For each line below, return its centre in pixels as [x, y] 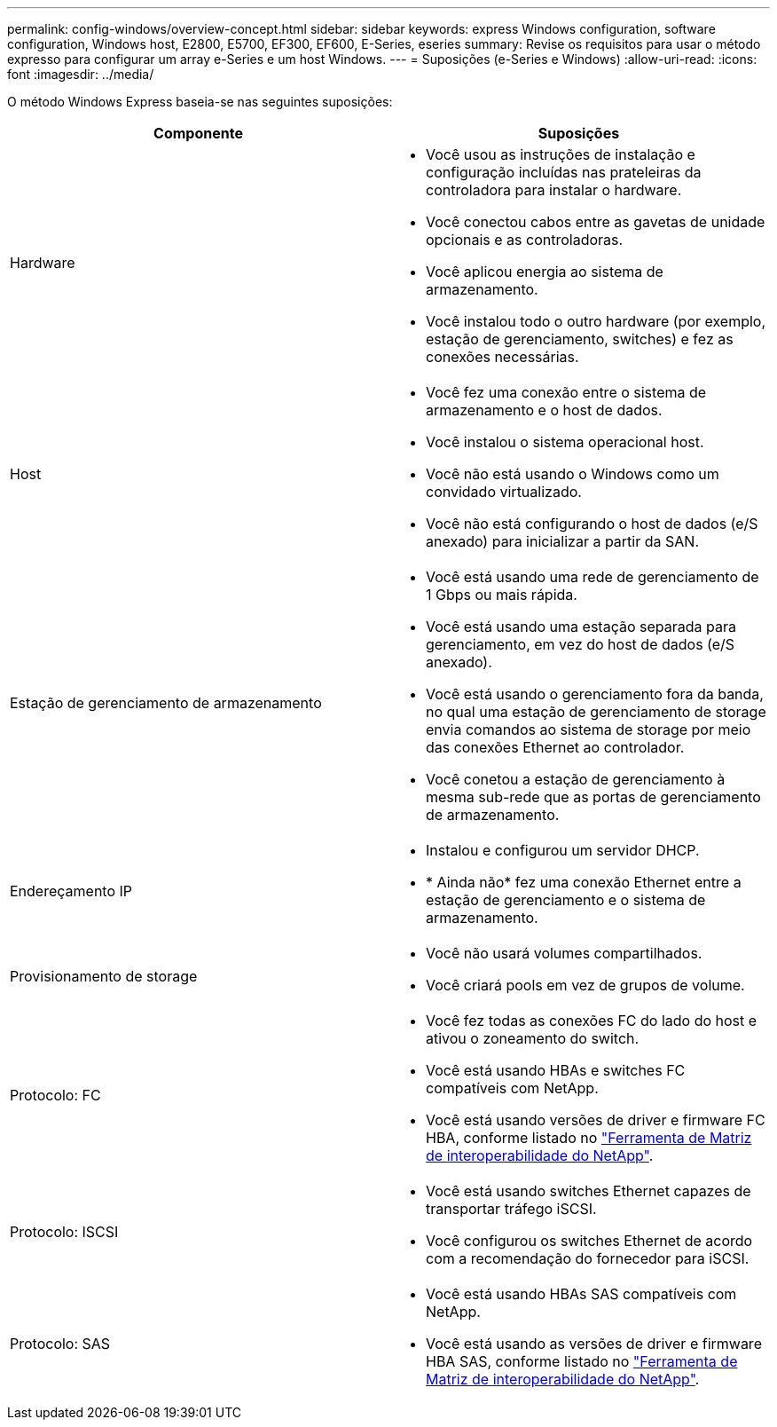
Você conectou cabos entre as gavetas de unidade [596, 222]
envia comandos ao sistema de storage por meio [589, 729]
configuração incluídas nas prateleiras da [564, 172]
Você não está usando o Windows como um [573, 474]
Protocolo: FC [55, 1095]
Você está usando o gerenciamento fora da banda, [595, 694]
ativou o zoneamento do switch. [533, 1038]
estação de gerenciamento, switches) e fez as [580, 339]
